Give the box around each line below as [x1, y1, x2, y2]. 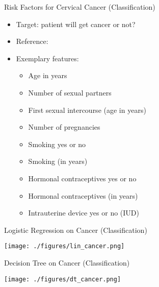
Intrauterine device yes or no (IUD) [28, 207, 139, 218]
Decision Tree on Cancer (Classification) [4, 257, 130, 268]
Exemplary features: [16, 53, 79, 63]
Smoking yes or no [28, 138, 86, 149]
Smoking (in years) [28, 156, 88, 166]
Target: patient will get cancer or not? [16, 18, 136, 29]
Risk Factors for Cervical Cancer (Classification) [4, 2, 155, 12]
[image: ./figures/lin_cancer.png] [4, 243, 125, 250]
